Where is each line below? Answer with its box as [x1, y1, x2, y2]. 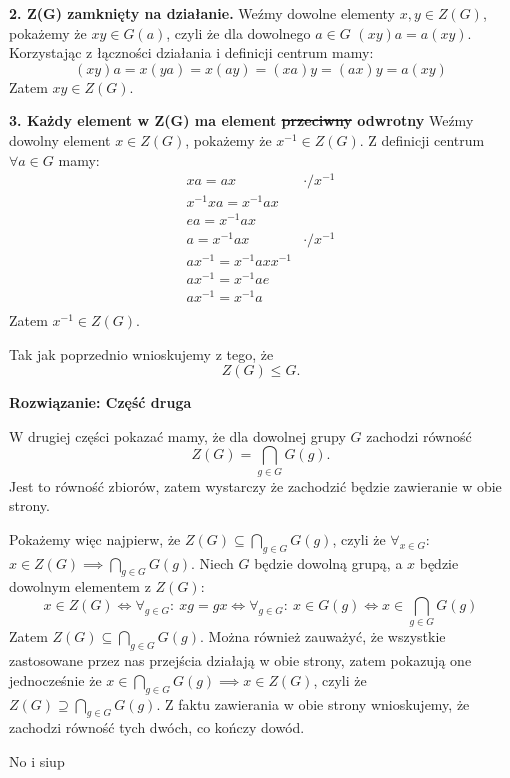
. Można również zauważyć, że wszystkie [200, 626, 446, 647]
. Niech [191, 552, 234, 573]
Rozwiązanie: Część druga [9, 392, 192, 413]
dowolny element [9, 129, 111, 150]
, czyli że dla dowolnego [166, 22, 311, 43]
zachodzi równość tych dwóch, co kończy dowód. [9, 717, 305, 738]
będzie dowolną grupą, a [254, 552, 403, 573]
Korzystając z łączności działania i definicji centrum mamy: [9, 42, 374, 63]
